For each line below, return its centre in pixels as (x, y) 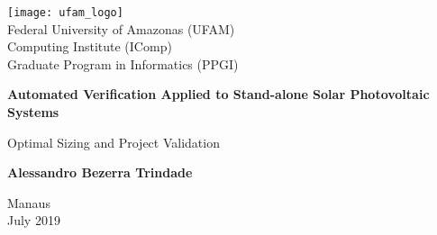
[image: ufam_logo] (65, 13)
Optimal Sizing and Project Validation (114, 142)
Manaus (29, 202)
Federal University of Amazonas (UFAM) (121, 28)
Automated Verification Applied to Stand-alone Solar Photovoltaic (218, 94)
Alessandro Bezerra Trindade (100, 172)
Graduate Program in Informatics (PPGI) (123, 63)
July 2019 (34, 220)
